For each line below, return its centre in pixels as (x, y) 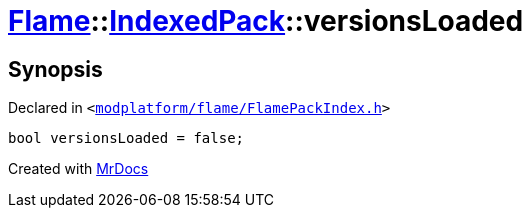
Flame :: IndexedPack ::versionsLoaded (266, 21)
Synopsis (55, 69)
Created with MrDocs (78, 169)
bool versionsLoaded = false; (126, 138)
